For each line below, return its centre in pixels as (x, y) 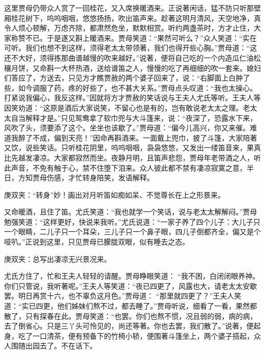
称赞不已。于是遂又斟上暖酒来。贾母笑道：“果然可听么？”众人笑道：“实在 (134, 37)
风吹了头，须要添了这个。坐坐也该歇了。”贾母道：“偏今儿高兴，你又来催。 (127, 128)
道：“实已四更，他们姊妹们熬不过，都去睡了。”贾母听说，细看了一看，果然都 (131, 306)
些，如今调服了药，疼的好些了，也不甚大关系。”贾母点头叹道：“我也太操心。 (131, 87)
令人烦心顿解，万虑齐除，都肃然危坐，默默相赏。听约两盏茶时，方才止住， (129, 28)
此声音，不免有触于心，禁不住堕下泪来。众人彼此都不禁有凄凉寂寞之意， (125, 167)
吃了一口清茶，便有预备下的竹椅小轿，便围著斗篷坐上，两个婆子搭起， (136, 335)
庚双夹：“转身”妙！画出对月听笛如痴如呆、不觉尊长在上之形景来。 (115, 194)
